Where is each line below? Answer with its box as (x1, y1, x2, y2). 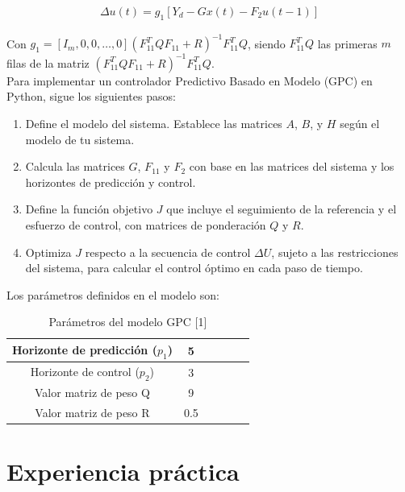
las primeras (317, 35, 378, 52)
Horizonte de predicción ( (12, 341, 157, 358)
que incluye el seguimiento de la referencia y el (166, 201, 397, 217)
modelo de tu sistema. (25, 130, 135, 147)
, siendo (247, 35, 286, 52)
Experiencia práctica (6, 455, 240, 488)
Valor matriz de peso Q (35, 384, 150, 401)
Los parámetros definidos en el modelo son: (6, 286, 219, 303)
